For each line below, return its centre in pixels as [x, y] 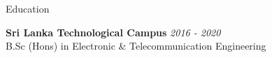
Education [28, 8]
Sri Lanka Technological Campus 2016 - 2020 [113, 32]
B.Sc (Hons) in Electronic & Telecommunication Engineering [136, 46]
